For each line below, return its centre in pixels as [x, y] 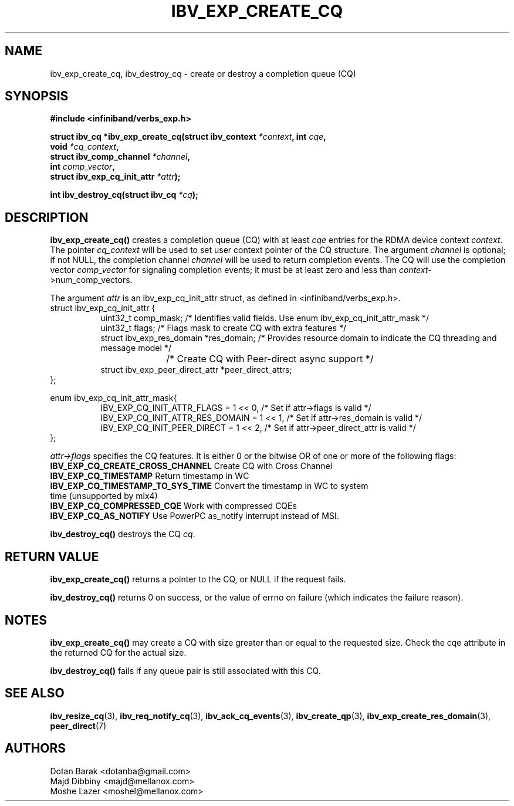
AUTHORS [35, 748]
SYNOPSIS [37, 96]
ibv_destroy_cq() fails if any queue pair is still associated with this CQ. [185, 670]
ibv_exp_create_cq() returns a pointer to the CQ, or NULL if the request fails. [198, 579]
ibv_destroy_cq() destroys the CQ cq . [123, 534]
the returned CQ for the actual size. [118, 652]
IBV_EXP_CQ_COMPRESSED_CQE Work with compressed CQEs [173, 506]
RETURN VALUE [52, 557]
